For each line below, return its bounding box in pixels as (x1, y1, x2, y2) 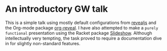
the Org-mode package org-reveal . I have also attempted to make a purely (5, 25, 159, 30)
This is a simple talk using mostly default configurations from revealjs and (5, 20, 157, 25)
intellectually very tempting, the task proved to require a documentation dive (5, 35, 162, 41)
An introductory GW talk (5, 3, 108, 15)
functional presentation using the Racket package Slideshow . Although (5, 30, 153, 36)
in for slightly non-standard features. (5, 40, 81, 46)
